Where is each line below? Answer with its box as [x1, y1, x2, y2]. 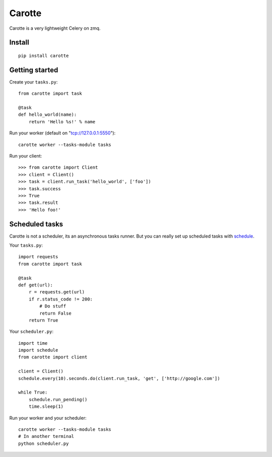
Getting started [9, 65, 58, 74]
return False [39, 310, 72, 316]
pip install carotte [18, 53, 69, 58]
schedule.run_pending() [28, 397, 88, 402]
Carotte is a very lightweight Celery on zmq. [9, 25, 101, 31]
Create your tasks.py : [9, 79, 58, 85]
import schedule [18, 347, 58, 353]
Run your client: [9, 153, 42, 159]
